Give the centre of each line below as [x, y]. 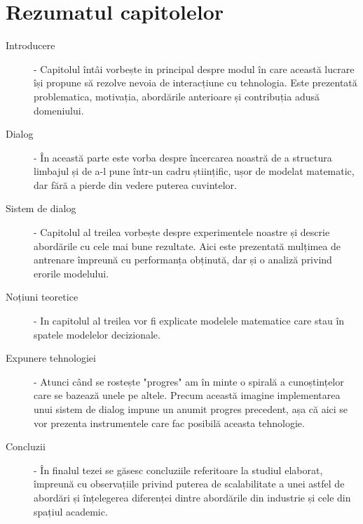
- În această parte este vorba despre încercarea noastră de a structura [183, 157]
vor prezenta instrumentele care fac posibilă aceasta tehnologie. [169, 423]
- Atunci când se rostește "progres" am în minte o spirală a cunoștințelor [189, 381]
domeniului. [59, 110]
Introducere [30, 45]
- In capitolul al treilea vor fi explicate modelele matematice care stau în [189, 321]
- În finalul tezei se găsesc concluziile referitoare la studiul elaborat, [178, 470]
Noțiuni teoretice [42, 297]
